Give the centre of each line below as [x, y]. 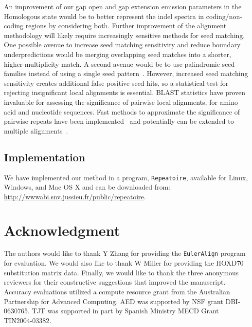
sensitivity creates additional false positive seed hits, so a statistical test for [116, 83]
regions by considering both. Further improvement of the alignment [126, 26]
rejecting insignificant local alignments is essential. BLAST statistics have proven [125, 92]
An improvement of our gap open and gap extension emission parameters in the [123, 6]
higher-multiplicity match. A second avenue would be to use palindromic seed [119, 64]
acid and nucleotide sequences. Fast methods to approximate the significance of [122, 111]
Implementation [45, 157]
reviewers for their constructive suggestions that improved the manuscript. [115, 282]
